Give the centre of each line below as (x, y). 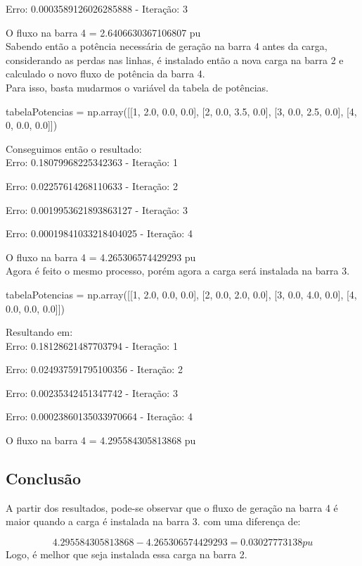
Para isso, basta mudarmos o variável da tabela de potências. (137, 87)
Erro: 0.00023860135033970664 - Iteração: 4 (99, 416)
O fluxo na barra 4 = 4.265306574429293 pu (101, 257)
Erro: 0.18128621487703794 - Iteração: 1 (92, 345)
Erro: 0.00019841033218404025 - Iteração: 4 (99, 233)
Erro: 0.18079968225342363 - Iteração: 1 (92, 162)
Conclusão (44, 478)
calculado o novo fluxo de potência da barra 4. (105, 74)
